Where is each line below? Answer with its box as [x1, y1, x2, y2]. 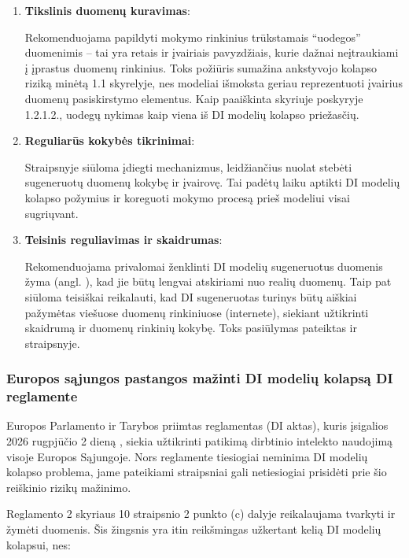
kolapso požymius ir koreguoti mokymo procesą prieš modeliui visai [24, 189, 350, 205]
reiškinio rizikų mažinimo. [6, 479, 131, 495]
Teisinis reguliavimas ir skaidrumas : [24, 231, 223, 248]
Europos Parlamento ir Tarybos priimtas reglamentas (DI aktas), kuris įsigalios [6, 417, 389, 434]
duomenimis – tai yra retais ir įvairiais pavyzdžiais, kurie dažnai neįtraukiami [24, 44, 399, 61]
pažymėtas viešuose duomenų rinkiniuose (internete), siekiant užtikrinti [24, 304, 369, 320]
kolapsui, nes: [6, 536, 71, 552]
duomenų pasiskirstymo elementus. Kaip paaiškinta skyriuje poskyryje [24, 90, 363, 106]
